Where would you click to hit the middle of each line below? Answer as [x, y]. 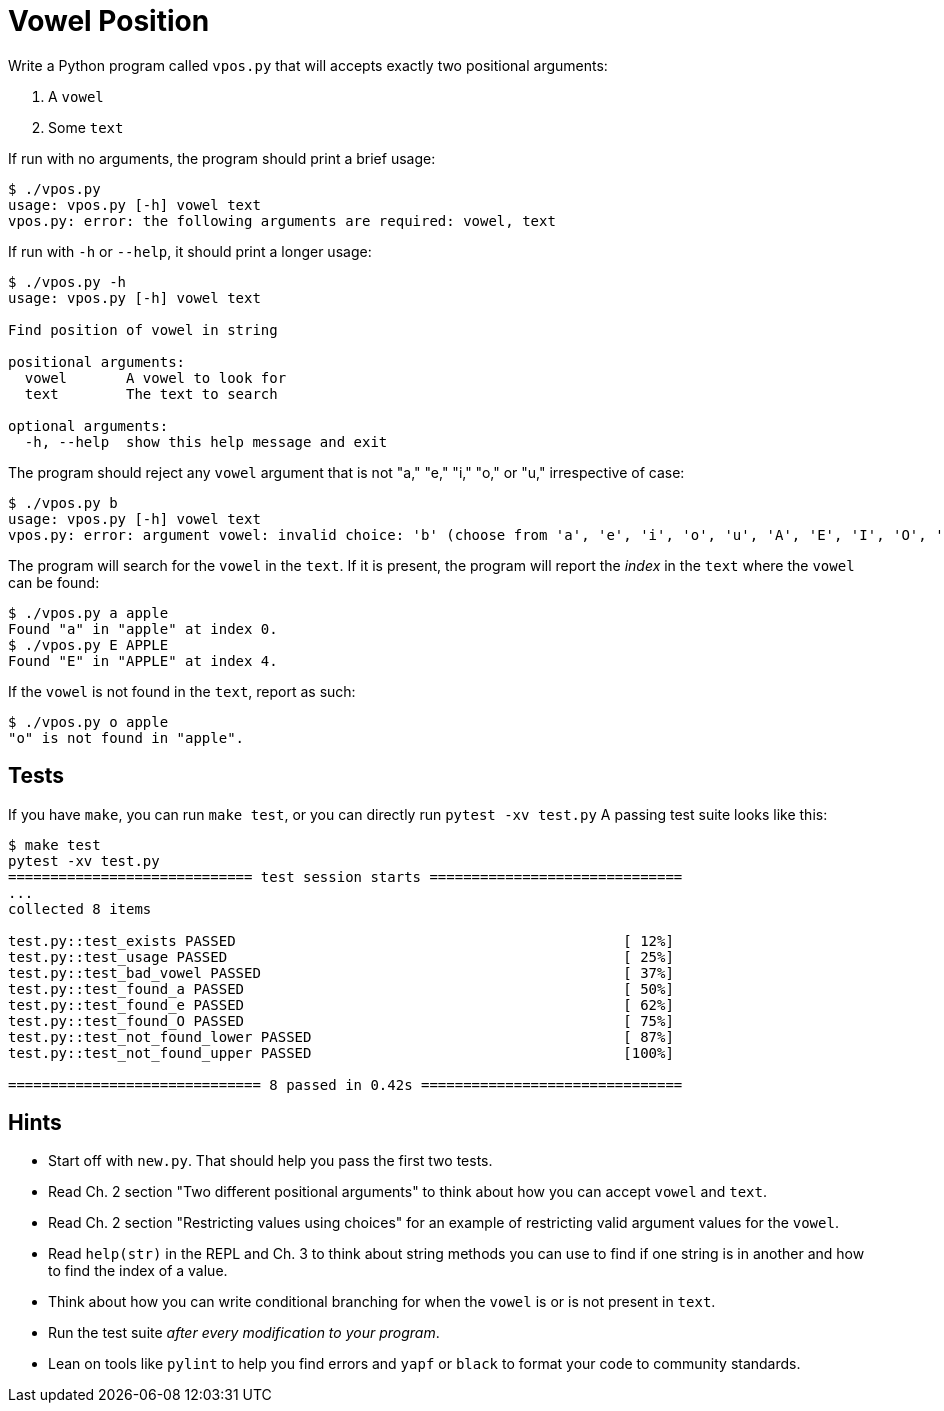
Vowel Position [109, 21]
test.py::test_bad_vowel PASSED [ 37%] [341, 972]
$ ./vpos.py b [63, 502]
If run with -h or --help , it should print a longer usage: [190, 251]
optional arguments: [88, 425]
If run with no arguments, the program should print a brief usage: [222, 158]
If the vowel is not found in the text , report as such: [182, 691]
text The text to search [151, 393]
